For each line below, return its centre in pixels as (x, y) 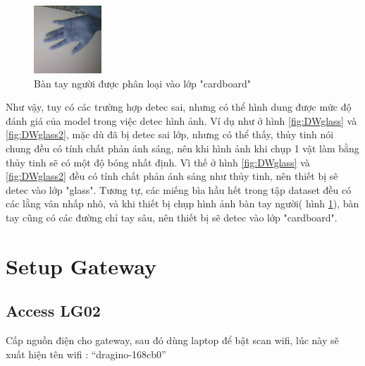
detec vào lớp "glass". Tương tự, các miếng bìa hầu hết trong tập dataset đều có (179, 189)
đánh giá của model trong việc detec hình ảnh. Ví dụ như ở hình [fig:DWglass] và (181, 120)
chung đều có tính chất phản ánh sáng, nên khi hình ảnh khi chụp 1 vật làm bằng (182, 148)
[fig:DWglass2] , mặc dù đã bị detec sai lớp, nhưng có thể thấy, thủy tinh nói (170, 134)
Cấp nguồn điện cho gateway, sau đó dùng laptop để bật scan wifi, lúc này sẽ (172, 340)
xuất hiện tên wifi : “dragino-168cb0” (86, 354)
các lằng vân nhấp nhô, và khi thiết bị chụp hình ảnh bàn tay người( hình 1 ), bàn (182, 203)
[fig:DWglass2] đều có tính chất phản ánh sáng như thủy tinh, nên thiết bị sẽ (172, 176)
